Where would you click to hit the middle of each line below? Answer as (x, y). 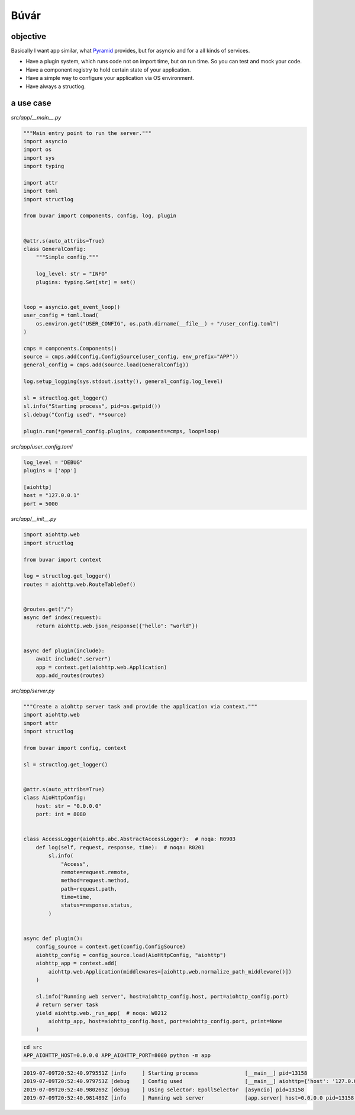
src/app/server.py (33, 691)
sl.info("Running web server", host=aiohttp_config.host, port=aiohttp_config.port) (162, 996)
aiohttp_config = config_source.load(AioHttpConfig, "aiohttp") (131, 955)
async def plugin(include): (64, 650)
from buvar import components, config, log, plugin (100, 216)
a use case (31, 103)
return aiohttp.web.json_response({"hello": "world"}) (117, 626)
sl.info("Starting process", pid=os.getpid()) (92, 406)
